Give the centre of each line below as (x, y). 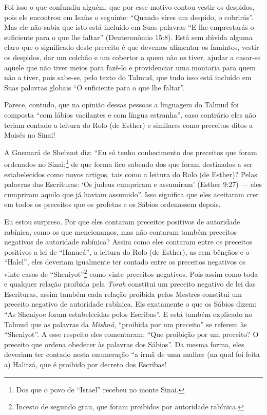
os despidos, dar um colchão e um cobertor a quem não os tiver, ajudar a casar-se (132, 57)
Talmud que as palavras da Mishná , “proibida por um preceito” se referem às (126, 324)
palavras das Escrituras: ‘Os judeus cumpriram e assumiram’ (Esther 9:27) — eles (133, 184)
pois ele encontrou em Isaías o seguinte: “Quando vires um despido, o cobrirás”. (129, 17)
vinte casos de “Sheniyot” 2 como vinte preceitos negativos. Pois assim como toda (131, 273)
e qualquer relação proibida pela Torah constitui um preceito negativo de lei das (130, 284)
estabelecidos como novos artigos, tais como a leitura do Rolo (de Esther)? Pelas (131, 174)
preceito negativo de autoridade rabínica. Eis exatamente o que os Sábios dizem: (130, 304)
